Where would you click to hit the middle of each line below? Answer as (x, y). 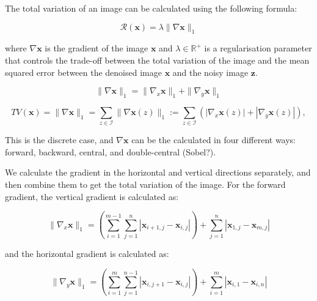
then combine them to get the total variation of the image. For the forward (145, 184)
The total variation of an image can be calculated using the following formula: (151, 8)
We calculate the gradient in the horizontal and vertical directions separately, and (158, 172)
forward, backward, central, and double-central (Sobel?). (111, 151)
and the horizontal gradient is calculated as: (87, 253)
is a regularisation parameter (258, 48)
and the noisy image (210, 72)
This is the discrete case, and (59, 140)
